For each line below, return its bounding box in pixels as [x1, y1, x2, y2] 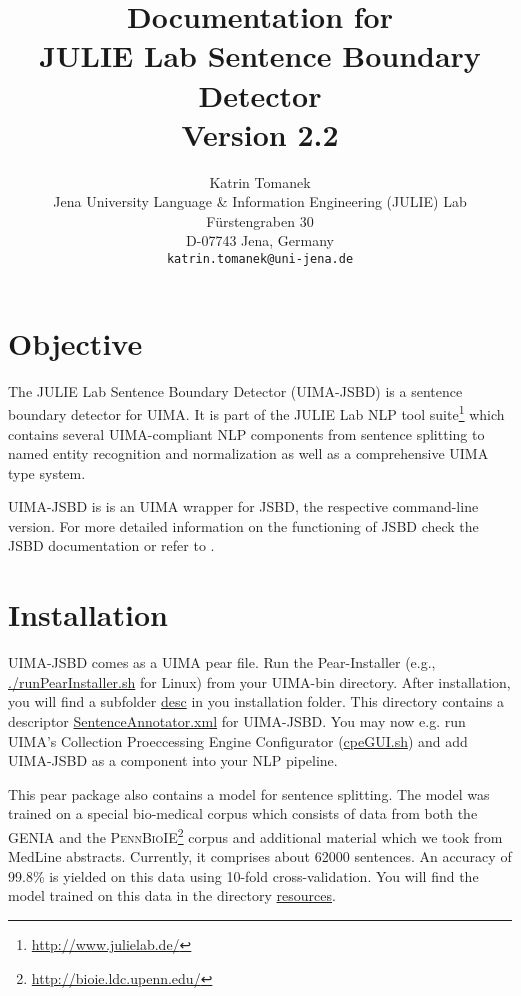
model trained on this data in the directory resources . [8, 885, 336, 906]
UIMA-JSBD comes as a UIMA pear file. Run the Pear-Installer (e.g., [8, 652, 436, 673]
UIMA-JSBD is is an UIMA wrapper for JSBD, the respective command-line [8, 496, 479, 517]
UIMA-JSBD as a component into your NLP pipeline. [8, 750, 338, 771]
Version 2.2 [181, 113, 339, 154]
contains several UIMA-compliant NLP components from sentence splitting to [8, 423, 485, 444]
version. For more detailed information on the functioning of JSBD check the [8, 515, 479, 536]
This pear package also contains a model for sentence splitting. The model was [8, 783, 490, 804]
